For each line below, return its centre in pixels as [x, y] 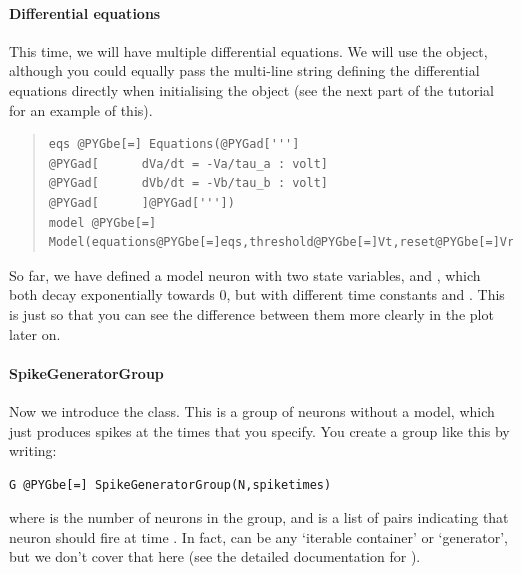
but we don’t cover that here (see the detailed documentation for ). [215, 556]
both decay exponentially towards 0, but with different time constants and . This [257, 294]
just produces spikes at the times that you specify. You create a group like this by [259, 430]
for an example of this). [81, 109]
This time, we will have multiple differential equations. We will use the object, [248, 50]
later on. [35, 333]
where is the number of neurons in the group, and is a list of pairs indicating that [259, 517]
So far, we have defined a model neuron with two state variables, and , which [245, 274]
